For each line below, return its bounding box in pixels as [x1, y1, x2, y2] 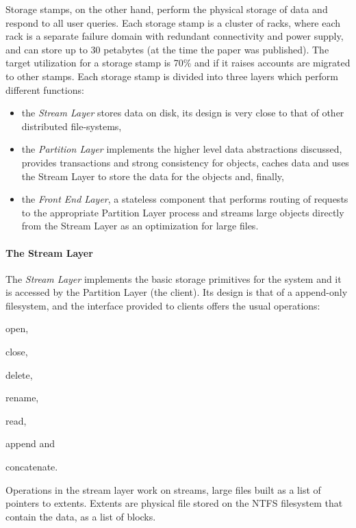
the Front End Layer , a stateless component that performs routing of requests [21, 192, 348, 206]
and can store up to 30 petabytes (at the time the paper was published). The [5, 42, 329, 56]
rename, [5, 390, 39, 405]
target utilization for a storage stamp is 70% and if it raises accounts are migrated [5, 55, 351, 70]
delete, [5, 367, 33, 381]
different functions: [5, 82, 84, 97]
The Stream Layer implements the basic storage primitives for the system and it [5, 271, 342, 286]
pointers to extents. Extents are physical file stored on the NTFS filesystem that [5, 496, 343, 510]
